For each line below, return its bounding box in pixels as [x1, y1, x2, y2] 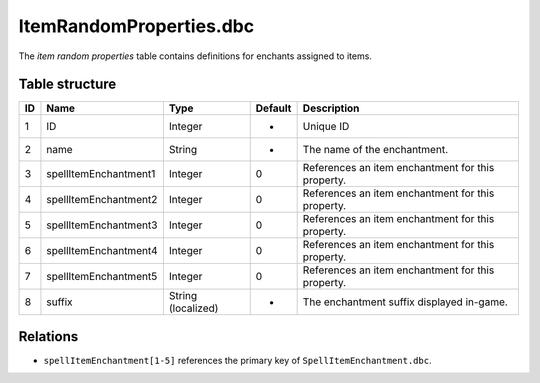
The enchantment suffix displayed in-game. [302, 295, 509, 309]
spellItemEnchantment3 [46, 218, 158, 232]
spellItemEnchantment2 [46, 193, 158, 207]
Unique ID [302, 120, 350, 134]
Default [255, 101, 292, 115]
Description [302, 101, 360, 115]
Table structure [18, 76, 117, 93]
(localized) [168, 301, 219, 315]
